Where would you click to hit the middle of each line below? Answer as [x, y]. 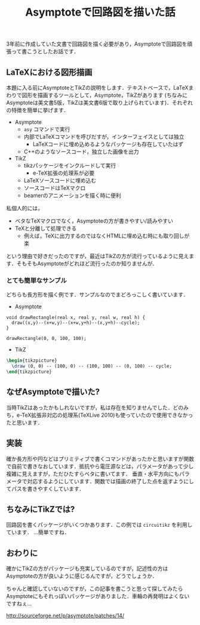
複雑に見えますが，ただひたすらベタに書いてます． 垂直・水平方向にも [93, 474]
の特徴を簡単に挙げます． [38, 110]
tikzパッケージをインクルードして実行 [70, 166]
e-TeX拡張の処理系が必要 [64, 173]
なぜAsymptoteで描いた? [53, 392]
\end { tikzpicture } [29, 372]
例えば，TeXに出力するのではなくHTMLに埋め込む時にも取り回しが [107, 236]
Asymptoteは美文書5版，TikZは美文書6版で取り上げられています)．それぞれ [99, 103]
